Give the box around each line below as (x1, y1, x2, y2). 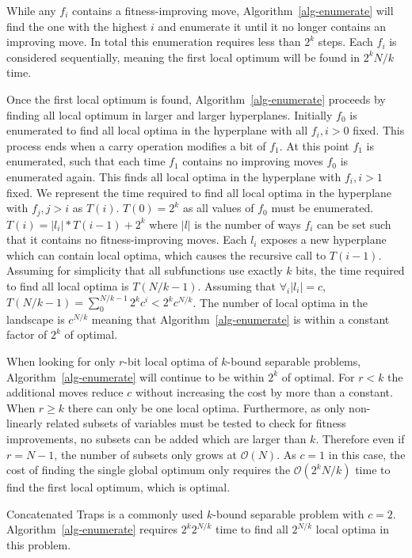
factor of (6, 326, 48, 343)
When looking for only (6, 353, 116, 370)
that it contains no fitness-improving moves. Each (6, 231, 247, 248)
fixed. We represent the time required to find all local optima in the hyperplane (6, 184, 392, 200)
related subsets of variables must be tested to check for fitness (46, 415, 346, 431)
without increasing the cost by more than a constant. (135, 384, 393, 400)
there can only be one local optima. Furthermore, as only (67, 399, 345, 416)
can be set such (317, 215, 391, 232)
